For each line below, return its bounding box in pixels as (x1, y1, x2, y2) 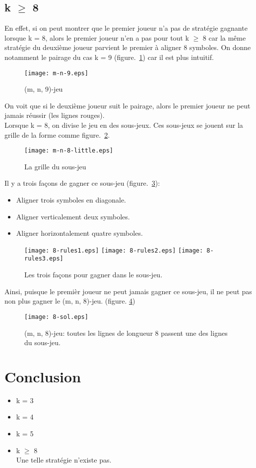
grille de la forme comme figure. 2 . (4, 129, 110, 140)
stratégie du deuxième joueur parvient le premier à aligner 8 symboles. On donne (4, 42, 251, 52)
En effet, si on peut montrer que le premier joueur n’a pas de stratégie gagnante (4, 23, 248, 33)
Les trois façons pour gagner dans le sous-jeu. (24, 269, 163, 280)
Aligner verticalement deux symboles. (16, 211, 130, 221)
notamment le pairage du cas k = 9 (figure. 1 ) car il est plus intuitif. (4, 52, 214, 62)
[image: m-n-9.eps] (24, 69, 88, 77)
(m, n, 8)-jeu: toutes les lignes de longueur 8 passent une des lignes (24, 327, 228, 338)
